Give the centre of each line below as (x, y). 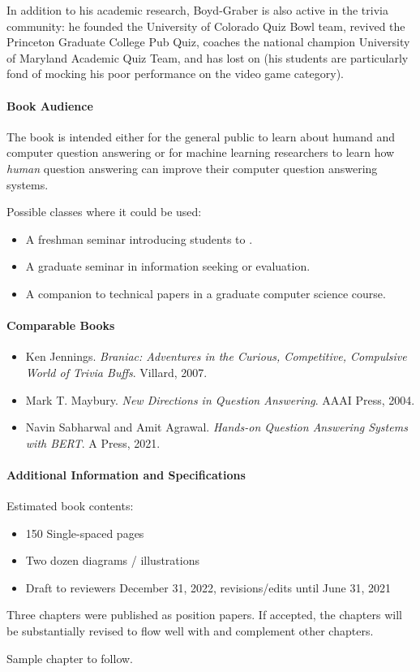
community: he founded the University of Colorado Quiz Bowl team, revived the (206, 26)
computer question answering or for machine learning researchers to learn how (201, 152)
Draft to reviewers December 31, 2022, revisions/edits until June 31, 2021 (208, 587)
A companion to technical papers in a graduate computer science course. (206, 293)
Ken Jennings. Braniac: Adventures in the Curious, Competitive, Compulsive (216, 356)
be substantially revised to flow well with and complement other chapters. (190, 631)
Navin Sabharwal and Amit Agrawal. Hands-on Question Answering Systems (216, 427)
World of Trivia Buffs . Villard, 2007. (116, 372)
